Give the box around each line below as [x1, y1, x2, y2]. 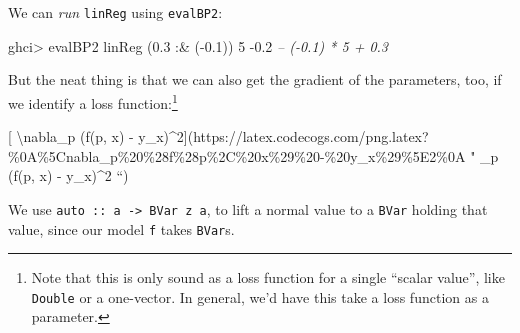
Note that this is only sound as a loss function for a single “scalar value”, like [31, 267, 505, 288]
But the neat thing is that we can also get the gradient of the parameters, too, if [8, 69, 502, 90]
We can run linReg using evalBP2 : [8, 2, 223, 22]
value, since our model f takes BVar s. [8, 218, 235, 239]
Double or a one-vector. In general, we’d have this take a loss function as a [31, 286, 489, 307]
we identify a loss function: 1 [8, 89, 178, 113]
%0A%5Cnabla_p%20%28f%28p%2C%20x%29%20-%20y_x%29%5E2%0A [8, 145, 466, 166]
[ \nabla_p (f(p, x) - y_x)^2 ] [8, 126, 188, 147]
